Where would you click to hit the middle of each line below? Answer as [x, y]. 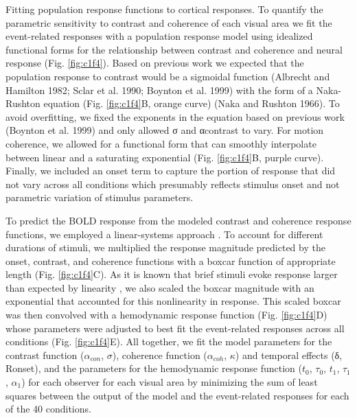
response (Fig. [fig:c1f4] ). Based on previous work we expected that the [155, 63]
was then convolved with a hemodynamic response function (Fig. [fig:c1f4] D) [166, 315]
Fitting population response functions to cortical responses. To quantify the [164, 9]
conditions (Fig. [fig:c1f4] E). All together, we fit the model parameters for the [169, 341]
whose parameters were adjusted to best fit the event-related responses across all [175, 328]
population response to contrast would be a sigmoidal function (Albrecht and [168, 76]
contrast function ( [45, 355]
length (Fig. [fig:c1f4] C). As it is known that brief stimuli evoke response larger [172, 274]
